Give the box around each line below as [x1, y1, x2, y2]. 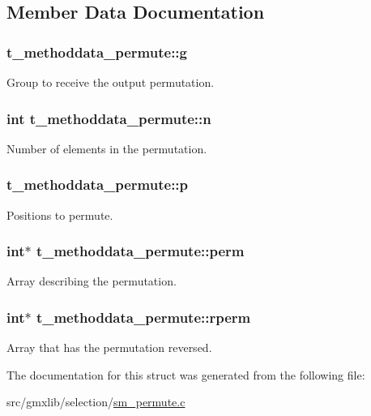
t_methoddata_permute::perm [36, 241, 245, 261]
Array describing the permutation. [6, 272, 177, 289]
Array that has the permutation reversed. [6, 339, 212, 356]
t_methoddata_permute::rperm [36, 307, 251, 327]
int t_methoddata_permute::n [6, 108, 211, 128]
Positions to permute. [6, 206, 113, 223]
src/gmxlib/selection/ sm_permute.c [6, 393, 185, 410]
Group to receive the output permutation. [6, 74, 215, 90]
